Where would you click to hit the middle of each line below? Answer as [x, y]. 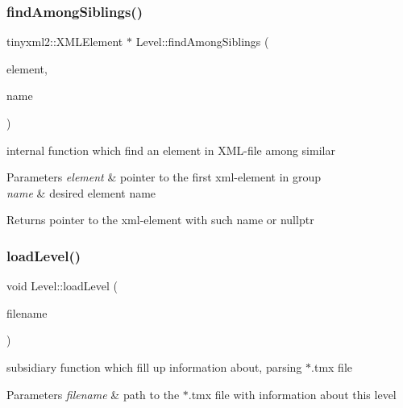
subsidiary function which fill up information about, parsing [154, 366]
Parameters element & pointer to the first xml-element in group [164, 177]
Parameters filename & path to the [93, 394]
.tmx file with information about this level [292, 394]
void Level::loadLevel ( [62, 286]
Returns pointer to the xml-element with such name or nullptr [160, 220]
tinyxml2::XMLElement [65, 42]
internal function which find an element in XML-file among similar [171, 150]
